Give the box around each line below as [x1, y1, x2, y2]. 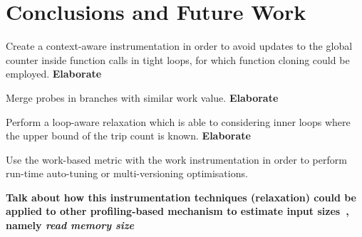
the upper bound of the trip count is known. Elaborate [6, 128, 251, 143]
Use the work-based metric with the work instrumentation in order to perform [6, 152, 347, 167]
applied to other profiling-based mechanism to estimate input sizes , [6, 204, 349, 218]
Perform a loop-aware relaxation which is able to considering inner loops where [6, 114, 351, 129]
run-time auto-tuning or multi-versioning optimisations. [6, 166, 248, 181]
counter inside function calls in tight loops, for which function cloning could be [6, 52, 350, 67]
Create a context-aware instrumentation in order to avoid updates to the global [6, 38, 353, 53]
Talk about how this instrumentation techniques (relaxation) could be [6, 189, 357, 204]
